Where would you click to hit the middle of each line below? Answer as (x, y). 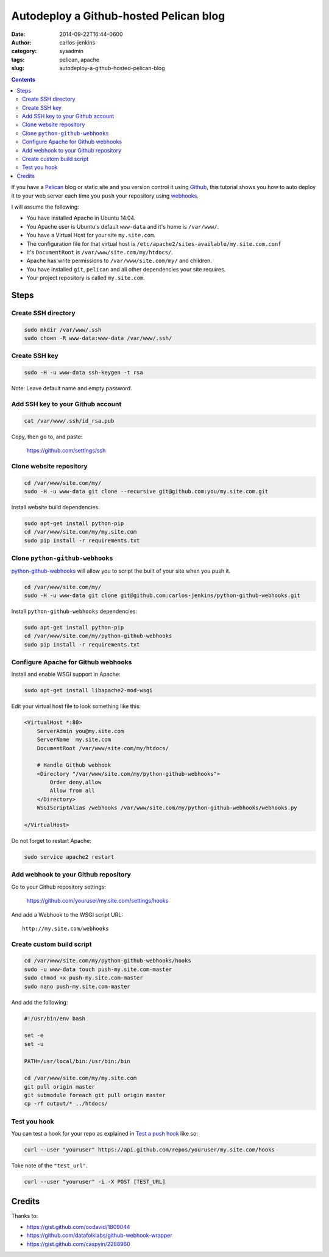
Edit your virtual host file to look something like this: (76, 706)
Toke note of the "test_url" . (49, 1166)
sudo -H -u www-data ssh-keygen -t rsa (83, 373)
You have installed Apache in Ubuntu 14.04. (81, 218)
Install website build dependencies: (55, 507)
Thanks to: (25, 1216)
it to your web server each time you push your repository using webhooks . (105, 196)
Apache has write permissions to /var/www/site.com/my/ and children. (119, 261)
